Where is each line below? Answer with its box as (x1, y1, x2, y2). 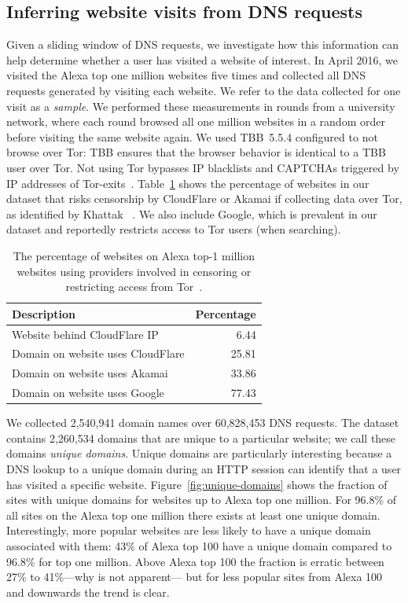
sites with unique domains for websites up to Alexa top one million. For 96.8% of (6, 491, 397, 508)
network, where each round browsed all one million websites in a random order (6, 113, 385, 130)
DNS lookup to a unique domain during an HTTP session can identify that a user (6, 460, 402, 476)
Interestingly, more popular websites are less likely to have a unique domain (6, 522, 371, 539)
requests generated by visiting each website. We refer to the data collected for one (6, 82, 401, 98)
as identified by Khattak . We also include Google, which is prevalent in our (6, 205, 377, 222)
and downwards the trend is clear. (6, 583, 170, 600)
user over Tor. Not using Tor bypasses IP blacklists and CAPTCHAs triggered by (6, 159, 399, 175)
